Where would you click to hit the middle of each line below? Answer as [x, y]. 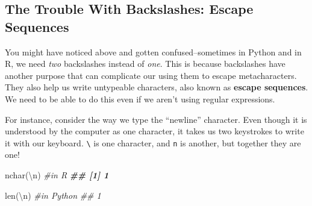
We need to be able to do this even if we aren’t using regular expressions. [140, 98]
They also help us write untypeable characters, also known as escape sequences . [157, 87]
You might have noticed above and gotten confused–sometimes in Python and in [153, 51]
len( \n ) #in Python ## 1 [53, 195]
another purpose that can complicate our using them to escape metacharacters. [151, 75]
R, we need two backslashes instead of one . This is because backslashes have [145, 64]
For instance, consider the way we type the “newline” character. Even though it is [156, 119]
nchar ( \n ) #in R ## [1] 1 [57, 175]
